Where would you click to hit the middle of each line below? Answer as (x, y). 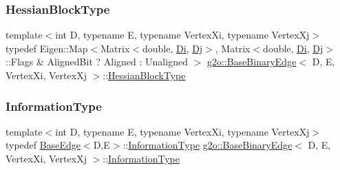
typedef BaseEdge (43, 145)
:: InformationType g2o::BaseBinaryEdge (208, 145)
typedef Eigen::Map (47, 48)
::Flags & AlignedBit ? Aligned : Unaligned (97, 62)
